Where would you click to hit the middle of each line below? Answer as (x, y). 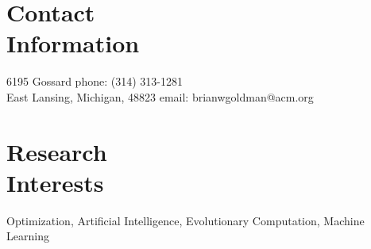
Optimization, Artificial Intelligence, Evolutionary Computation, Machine (185, 220)
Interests (55, 182)
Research (57, 151)
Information (73, 43)
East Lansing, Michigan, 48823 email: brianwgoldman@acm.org (160, 96)
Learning (28, 236)
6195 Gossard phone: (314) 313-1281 (95, 81)
